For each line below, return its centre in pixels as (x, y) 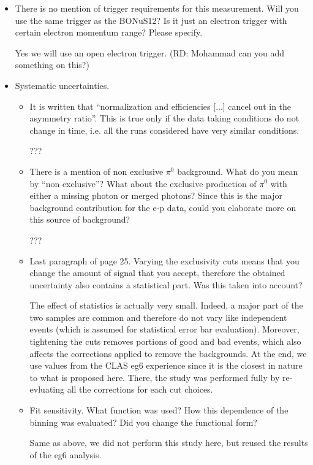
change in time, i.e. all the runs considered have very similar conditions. (164, 130)
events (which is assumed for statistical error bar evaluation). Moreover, (164, 329)
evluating (47, 389)
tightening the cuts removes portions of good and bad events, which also (165, 341)
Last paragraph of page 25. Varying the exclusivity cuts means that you (164, 260)
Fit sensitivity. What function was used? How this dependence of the (159, 410)
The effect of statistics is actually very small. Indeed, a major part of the (166, 305)
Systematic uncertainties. (62, 85)
